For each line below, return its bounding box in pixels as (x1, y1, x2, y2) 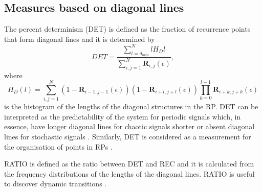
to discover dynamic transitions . (4, 178, 107, 189)
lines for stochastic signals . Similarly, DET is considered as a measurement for (4, 131, 251, 141)
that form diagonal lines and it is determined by (4, 33, 155, 44)
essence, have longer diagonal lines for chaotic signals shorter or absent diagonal (4, 121, 255, 132)
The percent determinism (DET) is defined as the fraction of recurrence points (4, 23, 251, 34)
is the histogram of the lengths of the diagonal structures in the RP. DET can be (4, 101, 258, 112)
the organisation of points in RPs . (4, 141, 113, 152)
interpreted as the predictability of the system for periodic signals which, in (4, 111, 241, 122)
